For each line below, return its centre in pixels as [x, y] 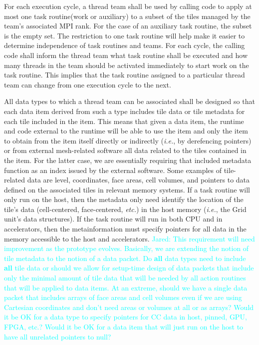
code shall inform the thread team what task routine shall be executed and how [126, 55]
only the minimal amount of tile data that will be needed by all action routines [125, 278]
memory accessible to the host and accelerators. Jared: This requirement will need [129, 238]
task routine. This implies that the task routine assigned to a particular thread [125, 75]
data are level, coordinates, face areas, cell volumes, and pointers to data [138, 180]
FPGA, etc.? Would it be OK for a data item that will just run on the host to [124, 326]
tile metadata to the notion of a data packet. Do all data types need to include [125, 258]
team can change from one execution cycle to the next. [88, 84]
